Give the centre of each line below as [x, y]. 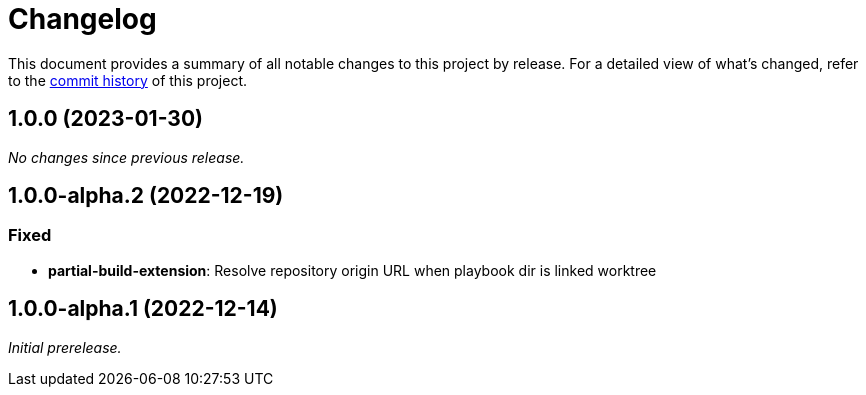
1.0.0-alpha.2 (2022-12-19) [146, 196]
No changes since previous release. [126, 157]
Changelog [82, 19]
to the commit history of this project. [128, 80]
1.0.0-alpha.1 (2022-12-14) [143, 309]
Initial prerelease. [65, 347]
